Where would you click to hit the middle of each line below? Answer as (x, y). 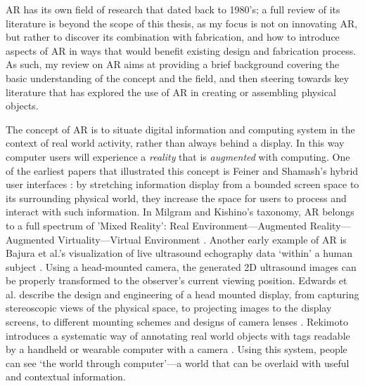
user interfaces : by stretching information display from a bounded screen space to (182, 184)
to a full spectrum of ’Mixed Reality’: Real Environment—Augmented (156, 225)
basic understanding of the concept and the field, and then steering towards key (178, 78)
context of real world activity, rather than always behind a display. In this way (175, 143)
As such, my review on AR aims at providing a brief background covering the (173, 64)
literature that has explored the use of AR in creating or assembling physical (171, 92)
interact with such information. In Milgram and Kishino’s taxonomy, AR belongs (180, 212)
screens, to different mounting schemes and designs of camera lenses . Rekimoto (177, 322)
